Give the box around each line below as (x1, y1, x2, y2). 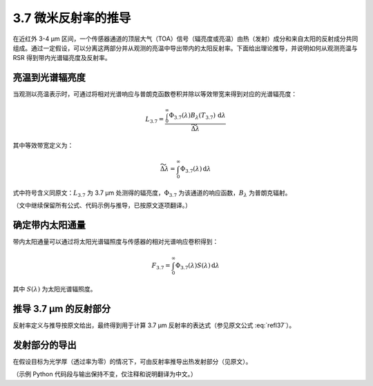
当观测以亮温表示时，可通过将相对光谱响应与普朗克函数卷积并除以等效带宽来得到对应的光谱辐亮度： (12, 90, 297, 98)
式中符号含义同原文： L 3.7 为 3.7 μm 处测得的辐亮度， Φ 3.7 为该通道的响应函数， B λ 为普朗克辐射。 (12, 189, 291, 198)
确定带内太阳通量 (12, 220, 86, 231)
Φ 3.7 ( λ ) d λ (180, 165, 211, 175)
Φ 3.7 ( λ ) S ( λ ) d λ (175, 261, 220, 271)
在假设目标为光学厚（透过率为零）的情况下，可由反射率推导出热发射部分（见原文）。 (12, 358, 252, 366)
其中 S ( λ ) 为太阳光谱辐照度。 (12, 285, 97, 293)
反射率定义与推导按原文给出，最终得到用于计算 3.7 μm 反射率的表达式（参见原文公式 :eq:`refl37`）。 (12, 321, 296, 329)
